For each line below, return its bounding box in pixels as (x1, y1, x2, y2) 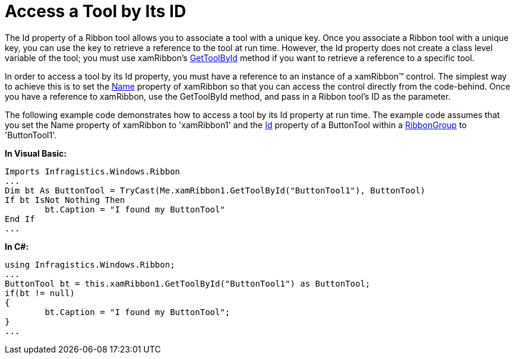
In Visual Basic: (5, 148, 67, 158)
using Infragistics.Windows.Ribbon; (5, 259, 175, 269)
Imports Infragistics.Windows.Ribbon (5, 166, 181, 176)
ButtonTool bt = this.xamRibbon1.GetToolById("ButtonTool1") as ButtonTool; (5, 278, 371, 288)
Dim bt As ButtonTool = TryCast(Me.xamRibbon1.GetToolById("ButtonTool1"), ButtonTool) (5, 185, 426, 195)
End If (5, 214, 35, 224)
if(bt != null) (5, 288, 75, 298)
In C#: (5, 241, 29, 252)
